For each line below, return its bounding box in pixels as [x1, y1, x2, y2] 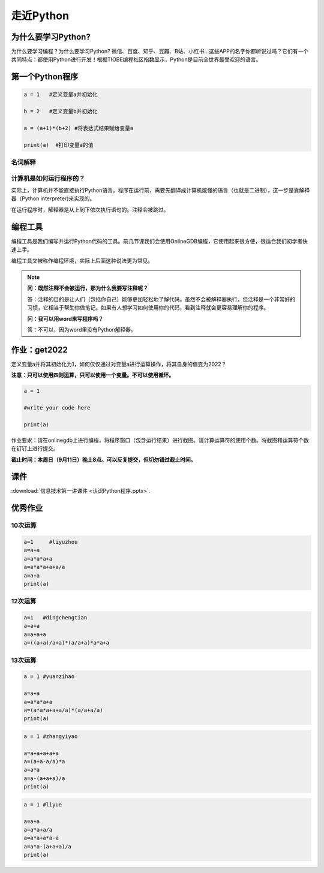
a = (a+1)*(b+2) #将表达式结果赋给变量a [23, 125, 134, 132]
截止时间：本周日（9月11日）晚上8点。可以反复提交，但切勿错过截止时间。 [11, 456, 196, 463]
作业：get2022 [11, 345, 68, 355]
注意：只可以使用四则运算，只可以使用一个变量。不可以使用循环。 [11, 372, 174, 379]
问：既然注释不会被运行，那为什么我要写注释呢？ [27, 285, 148, 292]
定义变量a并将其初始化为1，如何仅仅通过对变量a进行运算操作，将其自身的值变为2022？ [11, 360, 227, 368]
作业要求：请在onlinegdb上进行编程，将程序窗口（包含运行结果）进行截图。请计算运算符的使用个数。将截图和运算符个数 [11, 436, 309, 444]
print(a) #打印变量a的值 [23, 142, 94, 148]
